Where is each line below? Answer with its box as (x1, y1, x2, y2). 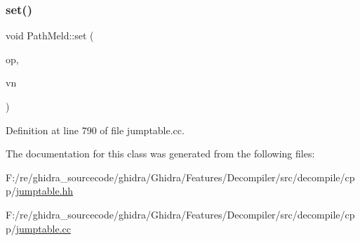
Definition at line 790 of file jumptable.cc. (6, 122, 185, 137)
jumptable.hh (15, 183, 74, 198)
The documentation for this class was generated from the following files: (6, 146, 315, 161)
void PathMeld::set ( (6, 28, 94, 43)
